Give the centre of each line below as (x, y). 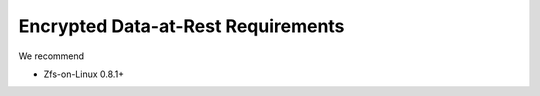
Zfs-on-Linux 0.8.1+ (84, 74)
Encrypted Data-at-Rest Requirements (181, 26)
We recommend (51, 56)
